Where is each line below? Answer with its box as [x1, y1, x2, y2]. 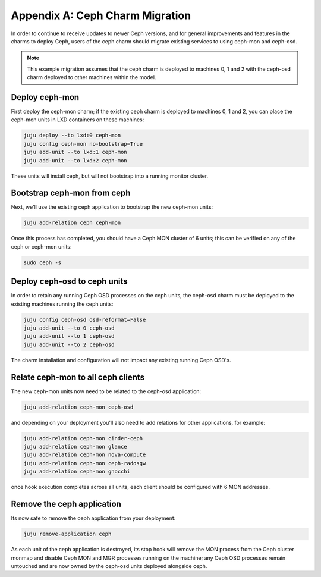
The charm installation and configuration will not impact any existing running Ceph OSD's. [11, 356, 231, 363]
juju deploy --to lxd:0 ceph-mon [23, 132, 121, 139]
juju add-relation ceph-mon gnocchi [23, 468, 131, 475]
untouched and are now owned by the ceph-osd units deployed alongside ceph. [11, 562, 207, 569]
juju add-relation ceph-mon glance [23, 443, 127, 450]
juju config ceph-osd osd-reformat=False [23, 316, 146, 323]
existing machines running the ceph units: [11, 300, 114, 308]
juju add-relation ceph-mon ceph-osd [23, 403, 134, 410]
